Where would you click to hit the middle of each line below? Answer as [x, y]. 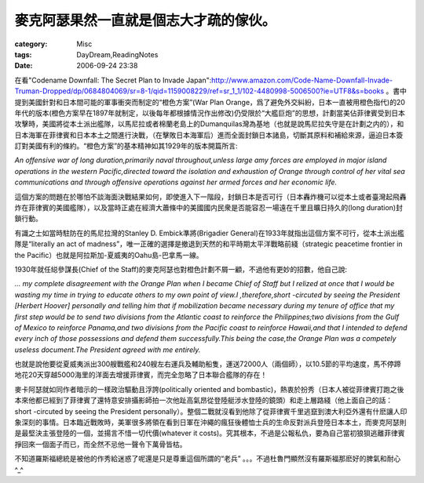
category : [31, 44]
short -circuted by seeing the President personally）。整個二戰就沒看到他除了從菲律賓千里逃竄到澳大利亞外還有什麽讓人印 [211, 411]
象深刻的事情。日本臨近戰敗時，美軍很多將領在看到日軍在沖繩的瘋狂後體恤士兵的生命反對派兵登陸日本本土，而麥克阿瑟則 [210, 423]
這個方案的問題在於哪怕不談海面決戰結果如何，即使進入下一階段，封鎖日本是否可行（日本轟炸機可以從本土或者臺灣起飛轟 [210, 197]
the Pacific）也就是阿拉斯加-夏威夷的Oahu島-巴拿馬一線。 [109, 255]
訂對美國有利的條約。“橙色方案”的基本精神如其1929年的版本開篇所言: [126, 146]
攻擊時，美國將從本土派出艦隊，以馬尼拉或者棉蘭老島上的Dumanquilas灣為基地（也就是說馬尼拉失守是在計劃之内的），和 [209, 124]
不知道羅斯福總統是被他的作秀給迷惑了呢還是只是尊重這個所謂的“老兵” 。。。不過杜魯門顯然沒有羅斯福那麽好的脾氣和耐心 [208, 459]
